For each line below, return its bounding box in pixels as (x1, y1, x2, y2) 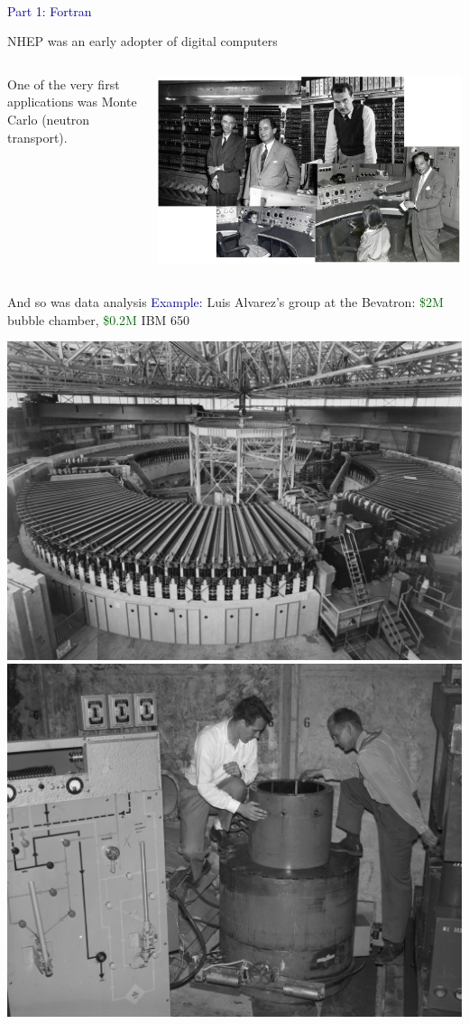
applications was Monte (7, 92, 137, 111)
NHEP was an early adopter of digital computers (7, 32, 278, 51)
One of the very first (7, 74, 120, 93)
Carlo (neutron (7, 109, 90, 128)
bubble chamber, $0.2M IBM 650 (7, 310, 190, 329)
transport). (7, 127, 68, 146)
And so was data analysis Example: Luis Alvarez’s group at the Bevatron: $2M (7, 293, 444, 312)
